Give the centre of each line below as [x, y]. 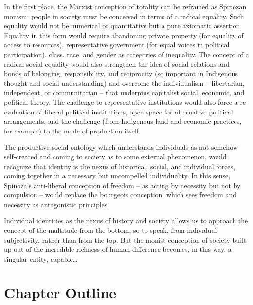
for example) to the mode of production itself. [72, 130]
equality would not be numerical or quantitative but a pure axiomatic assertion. [123, 26]
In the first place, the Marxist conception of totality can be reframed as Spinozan [125, 6]
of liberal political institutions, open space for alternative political [135, 111]
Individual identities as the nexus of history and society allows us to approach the [126, 220]
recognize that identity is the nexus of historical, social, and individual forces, [119, 166]
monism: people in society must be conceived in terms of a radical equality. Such [124, 16]
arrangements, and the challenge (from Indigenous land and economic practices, [123, 121]
